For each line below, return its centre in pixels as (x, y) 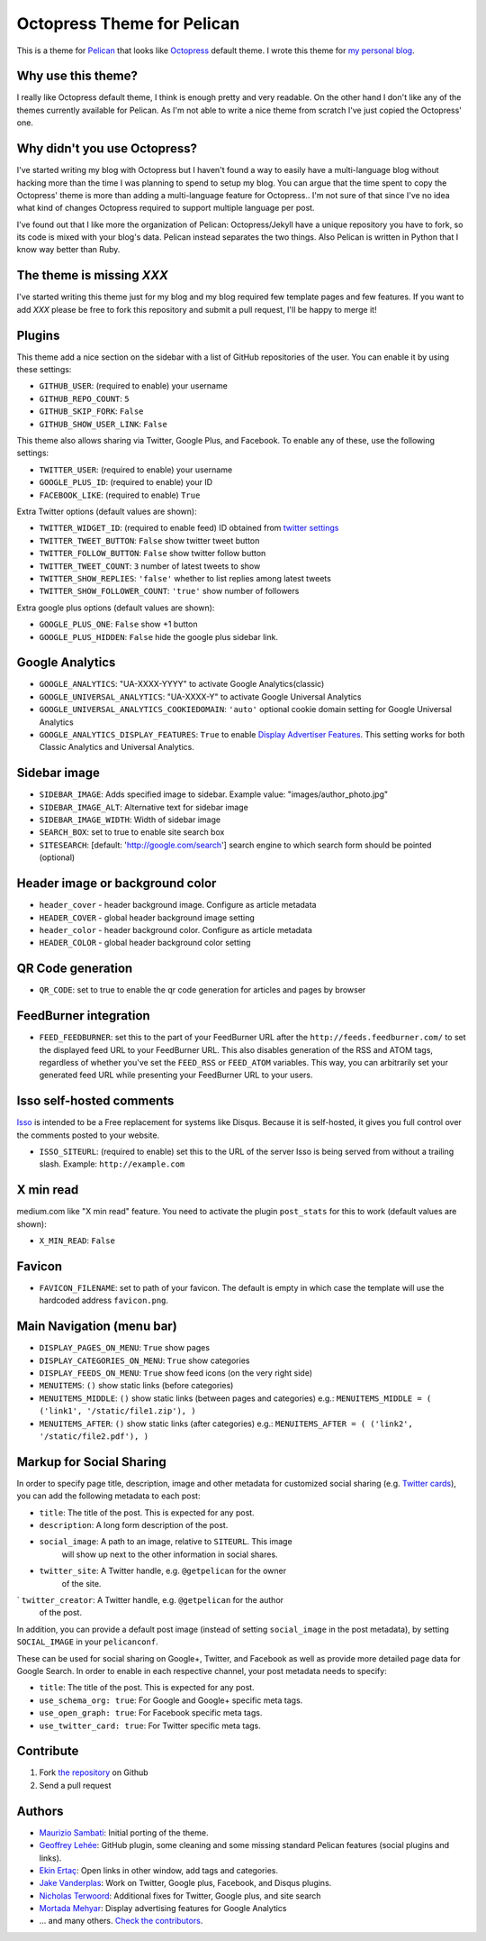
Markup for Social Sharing (91, 1462)
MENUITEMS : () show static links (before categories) (136, 1386)
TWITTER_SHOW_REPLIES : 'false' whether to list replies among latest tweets (185, 578)
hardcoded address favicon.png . (104, 1300)
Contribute (48, 1751)
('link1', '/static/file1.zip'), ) (118, 1411)
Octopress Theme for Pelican (128, 23)
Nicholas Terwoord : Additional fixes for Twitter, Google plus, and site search (180, 1895)
